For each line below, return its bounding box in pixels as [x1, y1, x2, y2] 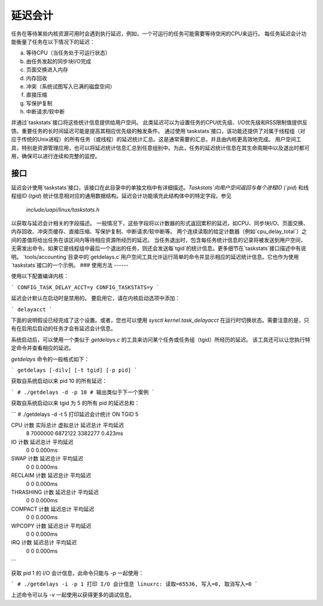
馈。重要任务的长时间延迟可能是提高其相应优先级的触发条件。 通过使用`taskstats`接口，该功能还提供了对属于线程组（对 [11, 127, 306, 134]
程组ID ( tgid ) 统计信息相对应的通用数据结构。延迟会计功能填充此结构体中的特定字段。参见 [11, 192, 231, 200]
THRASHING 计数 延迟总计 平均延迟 [11, 489, 99, 496]
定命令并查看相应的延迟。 [11, 345, 74, 352]
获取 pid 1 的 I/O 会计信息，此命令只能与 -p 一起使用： [11, 569, 144, 577]
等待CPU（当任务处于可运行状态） [26, 49, 111, 56]
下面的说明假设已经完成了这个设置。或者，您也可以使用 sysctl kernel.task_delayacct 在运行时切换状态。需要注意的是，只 [11, 316, 309, 324]
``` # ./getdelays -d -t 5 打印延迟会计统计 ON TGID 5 [11, 411, 139, 418]
